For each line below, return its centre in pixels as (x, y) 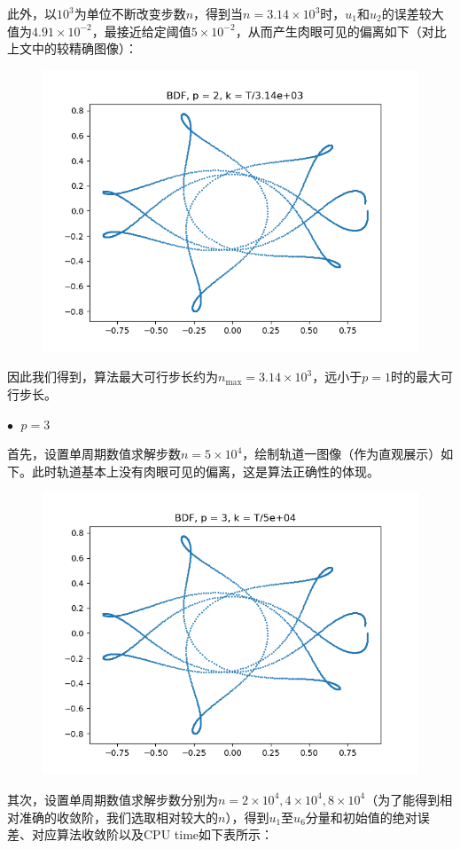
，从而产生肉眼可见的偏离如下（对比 (341, 31)
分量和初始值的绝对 (361, 817)
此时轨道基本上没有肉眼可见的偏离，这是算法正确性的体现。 (205, 471)
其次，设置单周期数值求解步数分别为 (113, 799)
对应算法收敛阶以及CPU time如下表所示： (152, 834)
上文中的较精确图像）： (72, 48)
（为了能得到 (403, 799)
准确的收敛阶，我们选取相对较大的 (118, 817)
